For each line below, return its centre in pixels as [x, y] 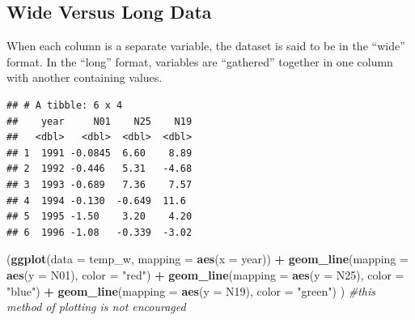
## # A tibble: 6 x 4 [65, 105]
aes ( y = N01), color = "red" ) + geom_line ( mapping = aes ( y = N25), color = [205, 274]
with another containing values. [85, 77]
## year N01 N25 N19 [100, 121]
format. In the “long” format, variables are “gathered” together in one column [200, 61]
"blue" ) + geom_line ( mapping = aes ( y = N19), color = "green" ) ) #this [191, 290]
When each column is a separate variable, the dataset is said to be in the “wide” [206, 46]
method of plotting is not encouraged [96, 307]
